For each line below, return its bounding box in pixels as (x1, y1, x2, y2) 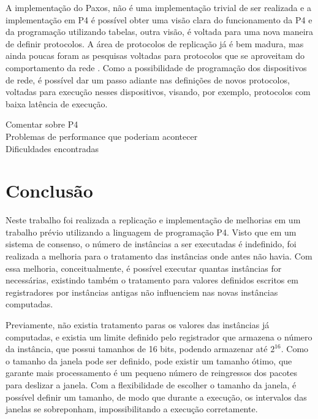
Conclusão (6, 178, 93, 203)
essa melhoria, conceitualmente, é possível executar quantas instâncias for (6, 261, 282, 274)
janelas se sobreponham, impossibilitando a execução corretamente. (6, 402, 258, 415)
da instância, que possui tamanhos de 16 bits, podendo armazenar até (6, 342, 268, 355)
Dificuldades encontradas (6, 142, 99, 155)
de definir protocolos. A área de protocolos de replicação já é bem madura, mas (6, 37, 304, 50)
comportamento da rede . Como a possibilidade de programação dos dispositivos (6, 61, 307, 74)
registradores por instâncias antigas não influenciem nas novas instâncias (6, 285, 278, 298)
